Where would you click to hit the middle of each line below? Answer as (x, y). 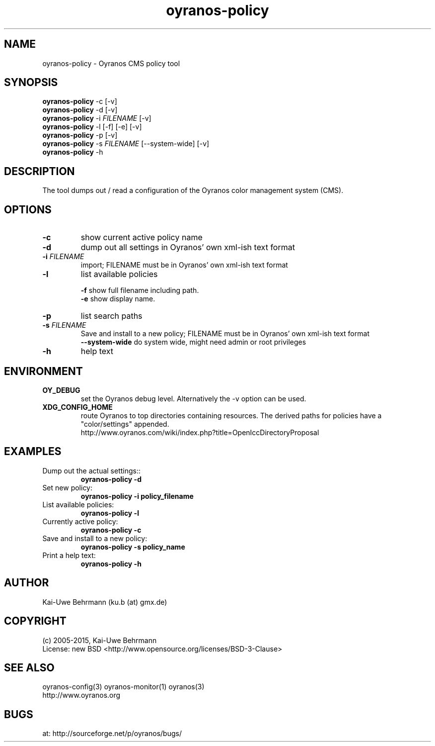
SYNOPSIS (31, 83)
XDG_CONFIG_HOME (77, 407)
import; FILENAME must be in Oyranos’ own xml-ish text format (184, 265)
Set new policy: (68, 487)
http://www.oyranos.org (81, 695)
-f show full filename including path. (140, 290)
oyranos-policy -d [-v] (80, 110)
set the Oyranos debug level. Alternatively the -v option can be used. (193, 398)
